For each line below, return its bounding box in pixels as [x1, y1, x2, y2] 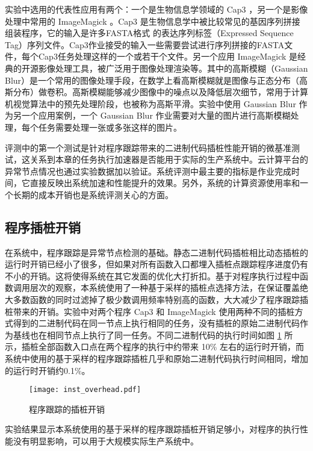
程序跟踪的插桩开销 [29, 402, 105, 415]
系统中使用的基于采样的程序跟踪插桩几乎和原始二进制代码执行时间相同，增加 [5, 352, 308, 365]
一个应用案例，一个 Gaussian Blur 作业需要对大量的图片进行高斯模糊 [21, 109, 291, 122]
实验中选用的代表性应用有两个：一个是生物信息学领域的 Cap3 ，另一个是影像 [5, 3, 308, 15]
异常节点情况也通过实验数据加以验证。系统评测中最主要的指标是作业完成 [5, 164, 291, 177]
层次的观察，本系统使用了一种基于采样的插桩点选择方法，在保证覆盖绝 [29, 281, 308, 294]
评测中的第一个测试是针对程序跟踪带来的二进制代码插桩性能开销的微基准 [5, 141, 291, 154]
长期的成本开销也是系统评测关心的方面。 [13, 188, 173, 201]
